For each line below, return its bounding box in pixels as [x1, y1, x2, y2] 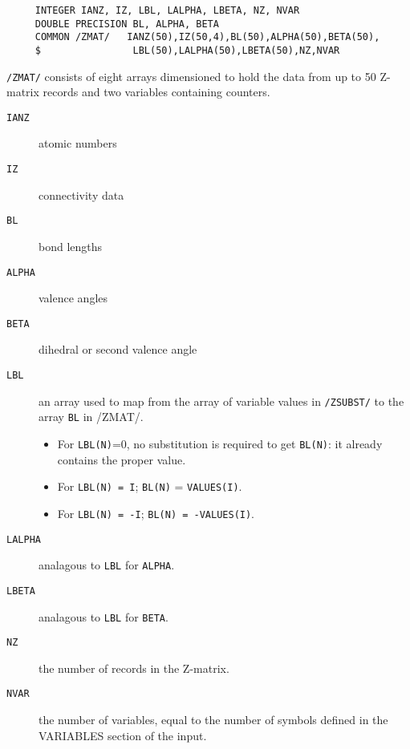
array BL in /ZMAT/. [39, 408, 144, 425]
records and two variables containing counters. [43, 83, 270, 100]
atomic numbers [39, 135, 117, 152]
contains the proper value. [57, 451, 186, 468]
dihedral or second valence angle [39, 341, 197, 358]
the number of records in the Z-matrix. [39, 659, 229, 676]
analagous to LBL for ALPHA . [39, 557, 175, 573]
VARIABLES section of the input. [39, 727, 207, 743]
